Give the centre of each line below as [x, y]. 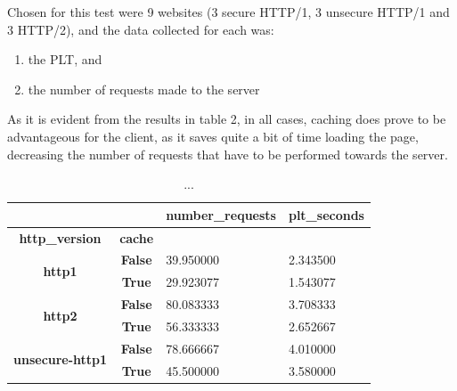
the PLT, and [65, 59]
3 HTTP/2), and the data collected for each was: [141, 29]
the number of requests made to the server [144, 89]
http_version [60, 237]
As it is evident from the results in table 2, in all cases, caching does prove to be [227, 119]
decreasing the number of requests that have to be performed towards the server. [228, 154]
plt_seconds [326, 214]
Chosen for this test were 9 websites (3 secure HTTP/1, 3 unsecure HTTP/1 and [228, 12]
